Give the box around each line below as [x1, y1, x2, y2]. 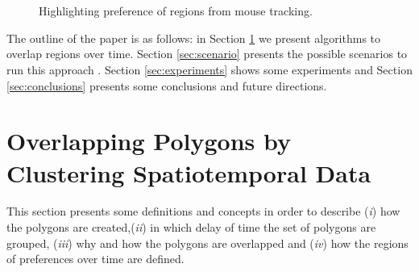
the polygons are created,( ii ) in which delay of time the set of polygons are [6, 219, 376, 236]
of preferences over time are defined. [6, 250, 185, 267]
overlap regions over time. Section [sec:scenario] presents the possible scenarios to [6, 45, 408, 62]
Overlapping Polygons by [6, 124, 291, 157]
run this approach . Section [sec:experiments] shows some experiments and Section [6, 61, 413, 77]
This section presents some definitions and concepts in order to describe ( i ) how [6, 203, 400, 220]
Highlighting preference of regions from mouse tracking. [39, 2, 313, 19]
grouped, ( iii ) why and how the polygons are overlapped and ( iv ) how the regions [6, 234, 409, 251]
